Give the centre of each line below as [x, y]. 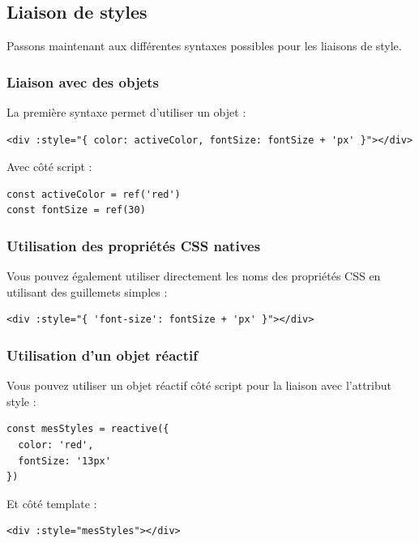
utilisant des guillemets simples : [87, 291]
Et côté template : [52, 503]
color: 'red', [56, 445]
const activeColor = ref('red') [94, 194]
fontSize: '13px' [64, 461]
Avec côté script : [49, 167]
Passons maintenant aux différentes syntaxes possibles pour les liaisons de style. [204, 46]
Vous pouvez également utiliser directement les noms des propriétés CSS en [194, 276]
